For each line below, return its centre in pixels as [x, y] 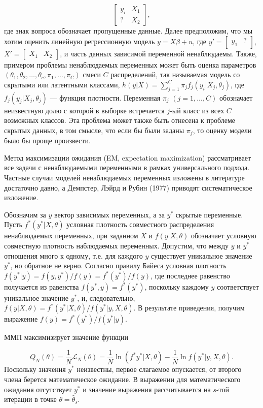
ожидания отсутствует [38, 389]
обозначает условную [223, 236]
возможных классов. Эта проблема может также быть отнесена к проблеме [120, 120]
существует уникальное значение [201, 255]
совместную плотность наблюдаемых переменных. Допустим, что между [116, 245]
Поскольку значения [35, 369]
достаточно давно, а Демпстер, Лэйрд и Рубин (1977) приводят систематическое [128, 187]
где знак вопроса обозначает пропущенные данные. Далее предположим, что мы [128, 30]
